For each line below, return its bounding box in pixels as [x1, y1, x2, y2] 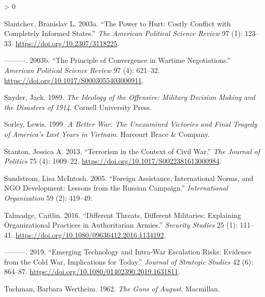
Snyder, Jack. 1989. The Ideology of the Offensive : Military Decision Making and [4, 92, 255, 102]
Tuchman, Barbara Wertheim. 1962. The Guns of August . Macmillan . [4, 283, 220, 294]
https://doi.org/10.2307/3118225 [15, 38, 117, 48]
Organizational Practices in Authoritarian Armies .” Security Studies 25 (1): [4, 219, 238, 230]
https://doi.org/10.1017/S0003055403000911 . [4, 75, 144, 85]
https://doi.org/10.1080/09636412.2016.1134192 [15, 229, 164, 240]
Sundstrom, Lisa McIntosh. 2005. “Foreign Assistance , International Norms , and [4, 172, 254, 183]
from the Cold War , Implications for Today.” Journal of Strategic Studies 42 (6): [4, 256, 253, 267]
